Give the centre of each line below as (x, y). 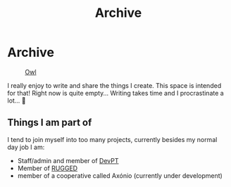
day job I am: (26, 147)
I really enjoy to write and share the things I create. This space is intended (114, 85)
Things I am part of (50, 123)
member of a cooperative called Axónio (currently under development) (120, 175)
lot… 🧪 (17, 101)
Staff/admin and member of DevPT (68, 160)
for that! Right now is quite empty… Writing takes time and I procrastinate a (115, 93)
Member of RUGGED (48, 168)
